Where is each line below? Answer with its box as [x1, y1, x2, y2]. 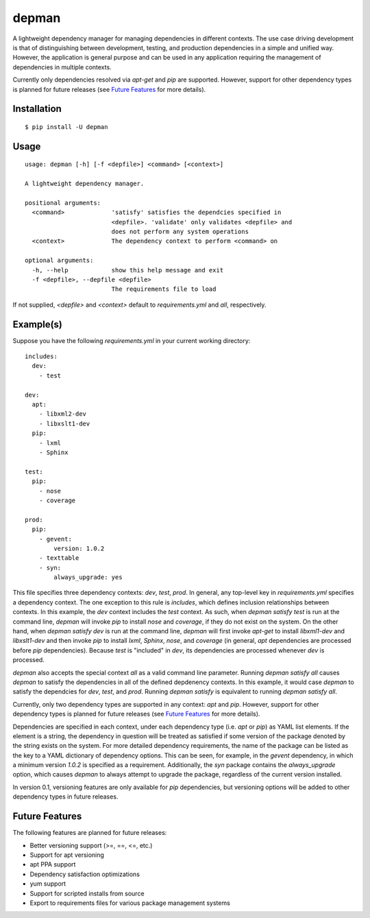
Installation [12, 103, 62, 115]
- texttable [38, 554, 79, 562]
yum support [29, 880, 66, 888]
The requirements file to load [111, 285, 217, 293]
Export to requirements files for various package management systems [29, 899, 231, 907]
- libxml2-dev [38, 410, 87, 418]
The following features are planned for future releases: [12, 829, 167, 837]
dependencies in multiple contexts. [12, 62, 112, 71]
